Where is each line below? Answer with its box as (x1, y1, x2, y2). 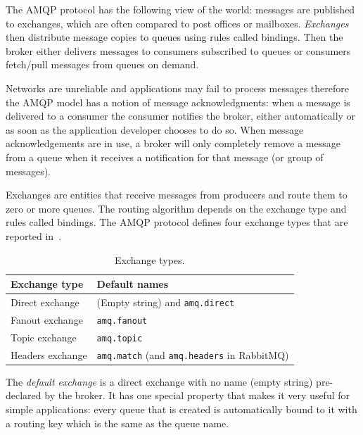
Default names (96, 277, 169, 291)
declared (6, 388, 42, 403)
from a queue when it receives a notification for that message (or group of (6, 149, 324, 164)
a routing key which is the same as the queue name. (6, 415, 229, 430)
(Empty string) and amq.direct (96, 294, 235, 309)
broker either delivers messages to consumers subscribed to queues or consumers (6, 43, 351, 58)
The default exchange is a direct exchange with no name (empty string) (6, 374, 313, 389)
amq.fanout (96, 315, 148, 326)
